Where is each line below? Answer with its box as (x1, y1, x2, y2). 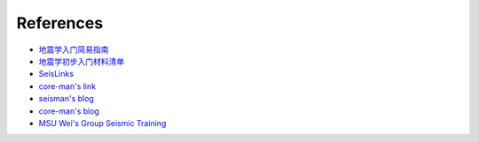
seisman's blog (38, 93, 95, 104)
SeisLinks (38, 69, 75, 79)
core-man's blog (38, 106, 99, 116)
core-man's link (38, 80, 97, 92)
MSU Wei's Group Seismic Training (38, 117, 167, 128)
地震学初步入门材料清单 (38, 56, 124, 66)
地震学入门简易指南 (38, 44, 109, 55)
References (16, 13, 104, 33)
